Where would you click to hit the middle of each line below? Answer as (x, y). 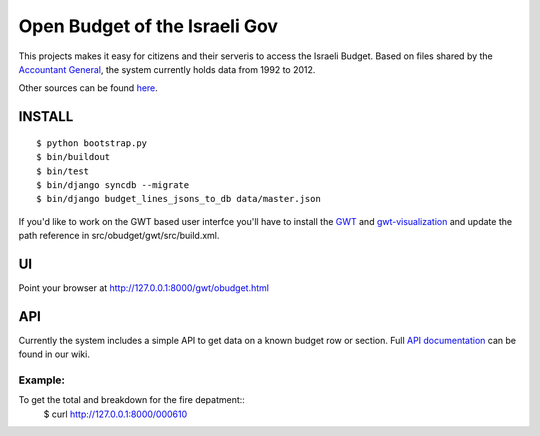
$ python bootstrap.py (92, 143)
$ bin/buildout (73, 157)
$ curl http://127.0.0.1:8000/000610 (115, 414)
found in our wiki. (54, 354)
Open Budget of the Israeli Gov (148, 26)
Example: (41, 380)
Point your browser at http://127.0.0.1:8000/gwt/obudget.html (144, 287)
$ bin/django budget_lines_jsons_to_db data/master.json (179, 199)
